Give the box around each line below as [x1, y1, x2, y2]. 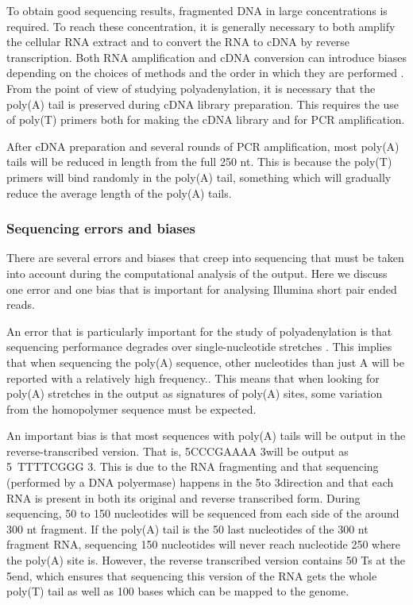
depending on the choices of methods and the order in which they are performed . [6, 64, 404, 81]
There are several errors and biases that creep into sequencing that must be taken [6, 249, 404, 266]
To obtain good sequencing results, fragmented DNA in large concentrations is [6, 2, 388, 18]
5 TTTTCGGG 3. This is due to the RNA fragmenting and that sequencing [6, 458, 379, 475]
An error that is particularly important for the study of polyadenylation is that [6, 322, 392, 339]
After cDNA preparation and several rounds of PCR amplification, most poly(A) [6, 137, 399, 154]
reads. [6, 296, 35, 313]
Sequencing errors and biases [6, 218, 195, 238]
